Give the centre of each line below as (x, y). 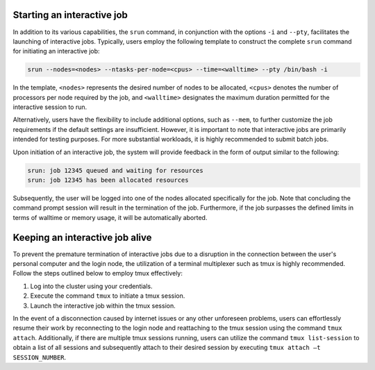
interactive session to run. (50, 107)
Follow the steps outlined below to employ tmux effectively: (98, 274)
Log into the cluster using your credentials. (91, 286)
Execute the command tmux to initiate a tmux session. (108, 296)
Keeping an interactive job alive (82, 237)
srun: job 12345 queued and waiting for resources (116, 170)
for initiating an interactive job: (56, 51)
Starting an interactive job (70, 15)
